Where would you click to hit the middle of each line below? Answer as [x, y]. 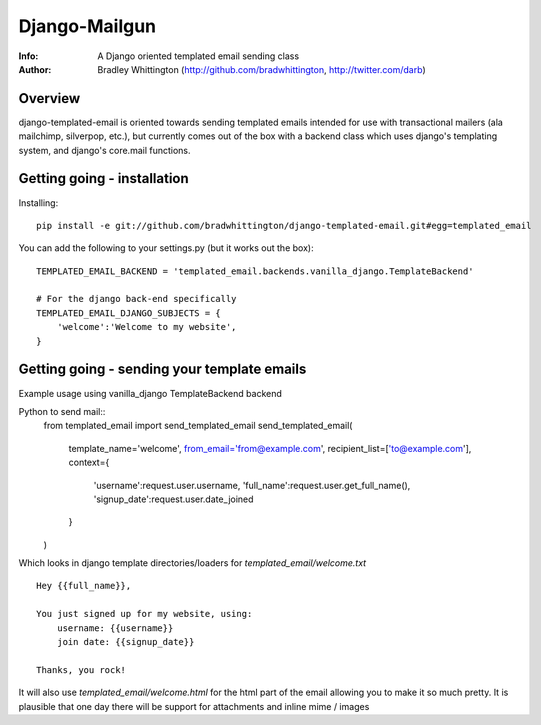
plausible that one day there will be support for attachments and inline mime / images [194, 706]
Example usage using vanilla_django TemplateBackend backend [150, 393]
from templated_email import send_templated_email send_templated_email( [198, 426]
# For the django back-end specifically [136, 299]
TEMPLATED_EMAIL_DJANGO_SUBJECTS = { [129, 313]
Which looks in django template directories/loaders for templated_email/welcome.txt [192, 563]
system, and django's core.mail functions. [104, 150]
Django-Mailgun [87, 26]
